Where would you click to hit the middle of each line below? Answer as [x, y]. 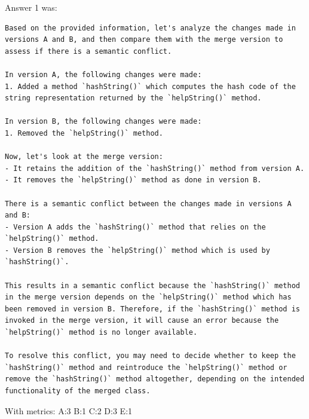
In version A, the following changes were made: [103, 74]
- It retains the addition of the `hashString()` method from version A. [155, 168]
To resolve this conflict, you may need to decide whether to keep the [150, 356]
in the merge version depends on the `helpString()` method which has [148, 297]
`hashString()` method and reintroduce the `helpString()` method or [146, 367]
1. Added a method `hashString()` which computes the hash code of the [150, 86]
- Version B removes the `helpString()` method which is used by [137, 250]
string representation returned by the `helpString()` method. [133, 98]
